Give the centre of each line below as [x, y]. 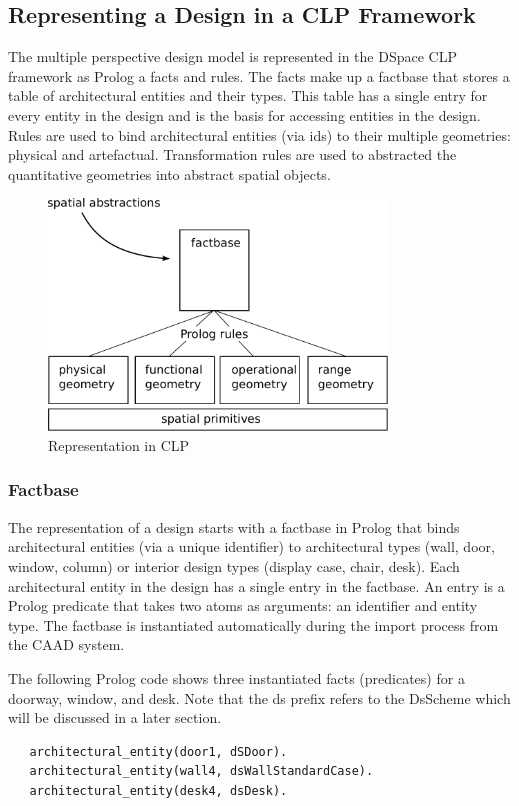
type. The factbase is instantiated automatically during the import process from [253, 624]
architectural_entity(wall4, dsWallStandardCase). [201, 771]
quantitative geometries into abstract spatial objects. [169, 173]
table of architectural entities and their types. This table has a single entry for [248, 95]
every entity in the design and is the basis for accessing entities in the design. [244, 114]
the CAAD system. [66, 644]
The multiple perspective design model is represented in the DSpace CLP [232, 56]
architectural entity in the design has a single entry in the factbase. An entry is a [256, 585]
